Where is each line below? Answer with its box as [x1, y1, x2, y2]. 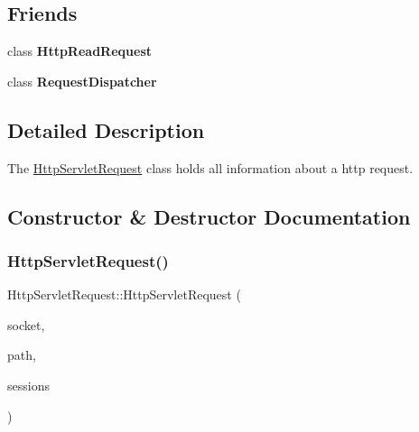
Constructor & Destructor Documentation [7, 202, 411, 230]
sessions [7, 375, 50, 394]
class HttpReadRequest [7, 41, 153, 60]
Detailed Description [7, 115, 205, 143]
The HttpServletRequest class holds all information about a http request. [7, 158, 414, 177]
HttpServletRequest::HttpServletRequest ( [7, 285, 241, 304]
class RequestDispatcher [7, 71, 157, 90]
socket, [7, 315, 45, 334]
